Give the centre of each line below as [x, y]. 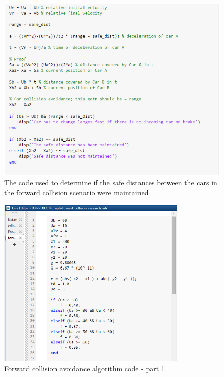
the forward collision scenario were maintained [76, 192]
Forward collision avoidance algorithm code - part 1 [85, 368]
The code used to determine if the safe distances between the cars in [111, 182]
